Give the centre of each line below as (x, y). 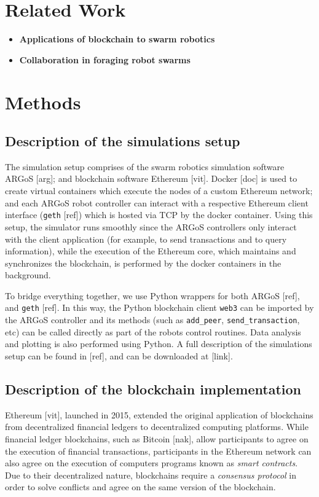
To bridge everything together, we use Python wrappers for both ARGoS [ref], (152, 295)
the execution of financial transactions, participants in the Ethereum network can (158, 451)
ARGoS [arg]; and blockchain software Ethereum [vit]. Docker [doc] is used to (151, 178)
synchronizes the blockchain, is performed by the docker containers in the (143, 263)
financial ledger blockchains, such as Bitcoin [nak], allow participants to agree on (157, 438)
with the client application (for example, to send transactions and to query (146, 239)
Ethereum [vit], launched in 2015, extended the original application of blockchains (159, 414)
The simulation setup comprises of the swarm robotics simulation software (145, 166)
